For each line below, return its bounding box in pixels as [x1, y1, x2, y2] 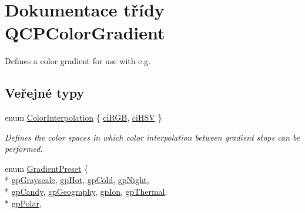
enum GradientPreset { [5, 162, 89, 174]
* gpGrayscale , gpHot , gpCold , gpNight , [5, 174, 149, 186]
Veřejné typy [5, 84, 85, 102]
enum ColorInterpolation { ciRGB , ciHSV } [5, 111, 162, 124]
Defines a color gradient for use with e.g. [5, 55, 151, 67]
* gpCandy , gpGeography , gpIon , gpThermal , [5, 185, 167, 198]
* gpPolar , [5, 197, 42, 209]
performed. [5, 142, 43, 155]
